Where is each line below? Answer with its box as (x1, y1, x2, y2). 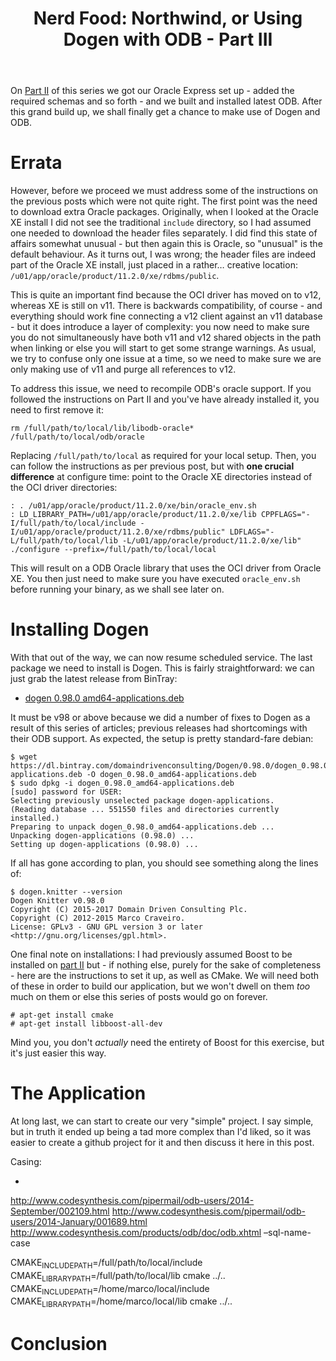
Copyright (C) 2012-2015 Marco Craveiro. (10, 913, 186, 924)
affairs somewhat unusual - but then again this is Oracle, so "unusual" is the (10, 238, 323, 250)
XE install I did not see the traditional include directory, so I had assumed (10, 217, 312, 229)
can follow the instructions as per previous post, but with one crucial (10, 460, 295, 472)
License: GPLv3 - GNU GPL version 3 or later (10, 922, 203, 932)
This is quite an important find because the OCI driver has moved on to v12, (10, 289, 322, 301)
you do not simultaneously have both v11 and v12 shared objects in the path (10, 332, 322, 344)
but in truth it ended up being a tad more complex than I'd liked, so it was (10, 1126, 312, 1137)
